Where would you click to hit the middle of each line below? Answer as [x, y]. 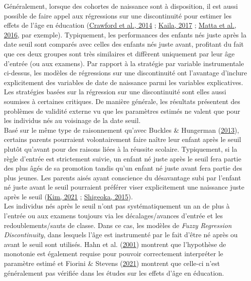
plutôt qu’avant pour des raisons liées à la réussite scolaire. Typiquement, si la [121, 149]
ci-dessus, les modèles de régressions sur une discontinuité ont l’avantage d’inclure [125, 73]
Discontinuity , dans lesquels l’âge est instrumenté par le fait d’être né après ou [121, 235]
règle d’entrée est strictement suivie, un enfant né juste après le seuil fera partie [123, 158]
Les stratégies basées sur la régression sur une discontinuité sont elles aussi [115, 92]
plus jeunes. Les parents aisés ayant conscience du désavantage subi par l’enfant [123, 177]
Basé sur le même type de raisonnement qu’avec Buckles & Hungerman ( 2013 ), [122, 130]
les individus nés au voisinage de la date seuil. [72, 120]
